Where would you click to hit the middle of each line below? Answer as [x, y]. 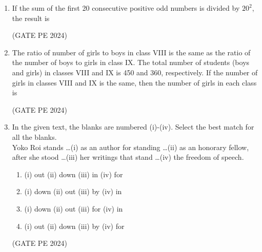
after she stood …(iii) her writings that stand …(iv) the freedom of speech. [128, 157]
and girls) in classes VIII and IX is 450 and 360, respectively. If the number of [135, 72]
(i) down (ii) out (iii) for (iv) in [74, 208]
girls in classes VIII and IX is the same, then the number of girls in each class [134, 82]
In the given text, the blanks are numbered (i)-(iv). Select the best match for [133, 127]
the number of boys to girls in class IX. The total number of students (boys [131, 62]
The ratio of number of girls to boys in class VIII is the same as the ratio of [131, 52]
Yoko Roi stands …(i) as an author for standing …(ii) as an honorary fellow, [130, 147]
